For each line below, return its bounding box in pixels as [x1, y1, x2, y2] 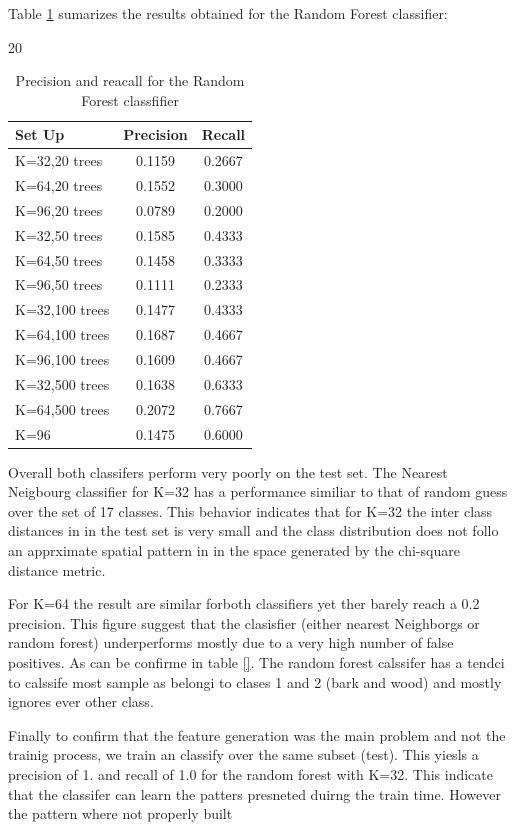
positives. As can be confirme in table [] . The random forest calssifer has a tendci [8, 651, 505, 672]
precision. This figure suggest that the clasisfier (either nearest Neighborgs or [8, 612, 480, 633]
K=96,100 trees [15, 348, 110, 369]
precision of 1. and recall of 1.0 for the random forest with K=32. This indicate [8, 763, 494, 784]
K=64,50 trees [15, 249, 103, 270]
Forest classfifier [81, 89, 179, 110]
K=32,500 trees [15, 373, 110, 394]
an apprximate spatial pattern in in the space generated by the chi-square [8, 539, 460, 560]
